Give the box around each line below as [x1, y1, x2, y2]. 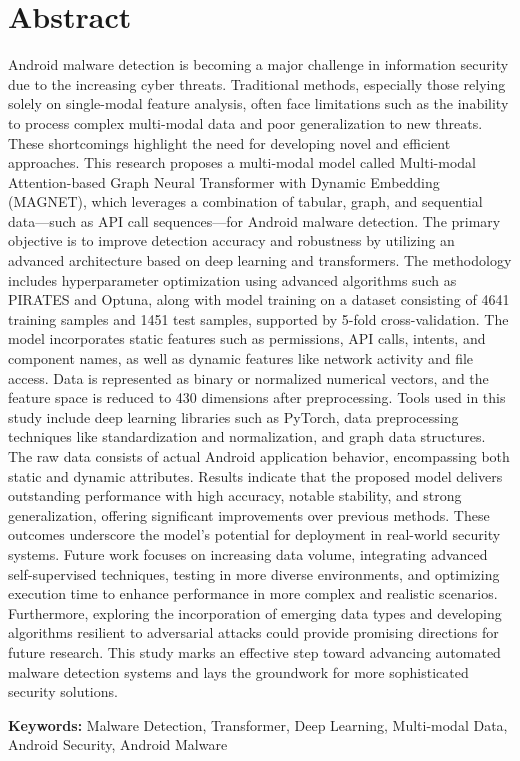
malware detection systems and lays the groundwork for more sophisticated [8, 661, 469, 682]
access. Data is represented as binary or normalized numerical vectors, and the [8, 367, 489, 388]
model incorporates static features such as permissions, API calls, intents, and [8, 328, 486, 349]
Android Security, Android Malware [8, 734, 228, 755]
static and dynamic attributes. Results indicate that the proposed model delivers [8, 465, 503, 486]
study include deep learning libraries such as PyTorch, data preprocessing [8, 406, 459, 427]
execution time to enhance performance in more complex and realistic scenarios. [8, 583, 498, 604]
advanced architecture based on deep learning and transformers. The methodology [8, 250, 512, 271]
